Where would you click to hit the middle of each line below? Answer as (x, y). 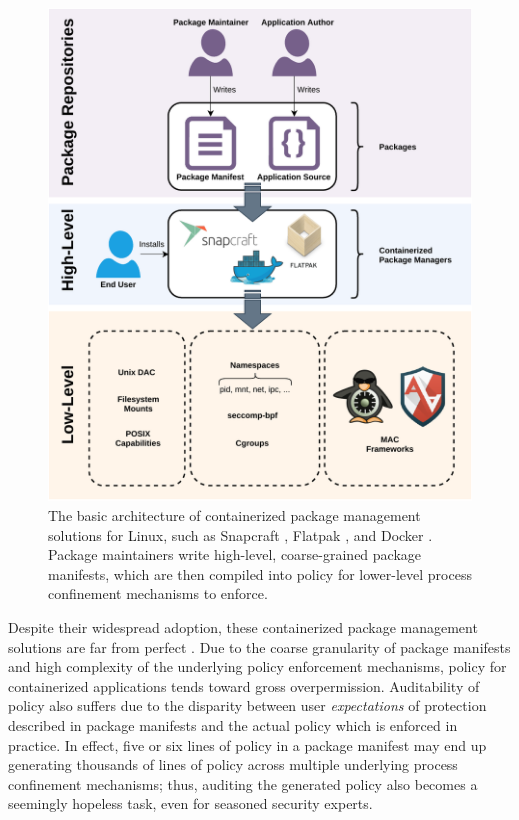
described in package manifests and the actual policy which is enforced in (233, 724)
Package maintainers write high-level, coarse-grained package (235, 554)
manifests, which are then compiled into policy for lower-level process (260, 573)
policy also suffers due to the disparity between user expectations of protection (247, 705)
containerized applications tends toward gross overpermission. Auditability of (244, 685)
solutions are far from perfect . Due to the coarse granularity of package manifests (259, 646)
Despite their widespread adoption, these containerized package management (243, 626)
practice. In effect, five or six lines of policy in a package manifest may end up (247, 744)
